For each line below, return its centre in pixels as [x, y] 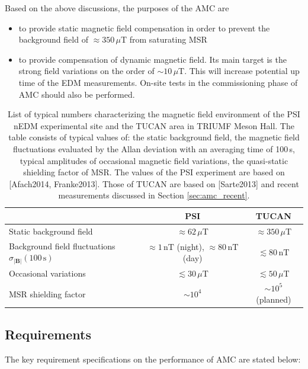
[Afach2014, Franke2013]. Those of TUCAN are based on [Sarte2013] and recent [154, 183]
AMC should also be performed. [77, 94]
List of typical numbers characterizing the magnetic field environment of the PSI [154, 114]
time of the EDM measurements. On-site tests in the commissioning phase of [158, 82]
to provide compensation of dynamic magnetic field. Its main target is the [153, 59]
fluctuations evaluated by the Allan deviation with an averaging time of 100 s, [154, 148]
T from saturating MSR [164, 39]
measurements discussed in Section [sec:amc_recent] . [154, 195]
